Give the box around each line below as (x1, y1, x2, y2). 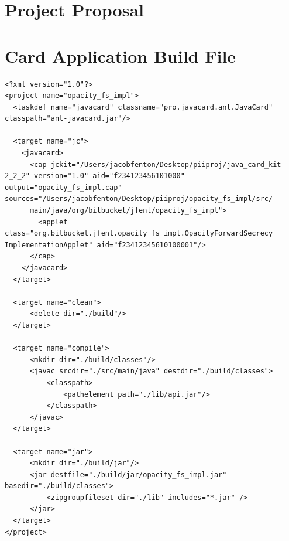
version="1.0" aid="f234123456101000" (34, 172, 185, 181)
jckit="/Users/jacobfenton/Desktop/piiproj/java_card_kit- (50, 160, 285, 169)
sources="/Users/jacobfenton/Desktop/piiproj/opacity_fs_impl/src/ (5, 195, 273, 203)
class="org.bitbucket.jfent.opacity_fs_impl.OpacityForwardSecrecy (5, 229, 273, 238)
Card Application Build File (5, 43, 236, 67)
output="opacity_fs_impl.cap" (5, 183, 122, 192)
